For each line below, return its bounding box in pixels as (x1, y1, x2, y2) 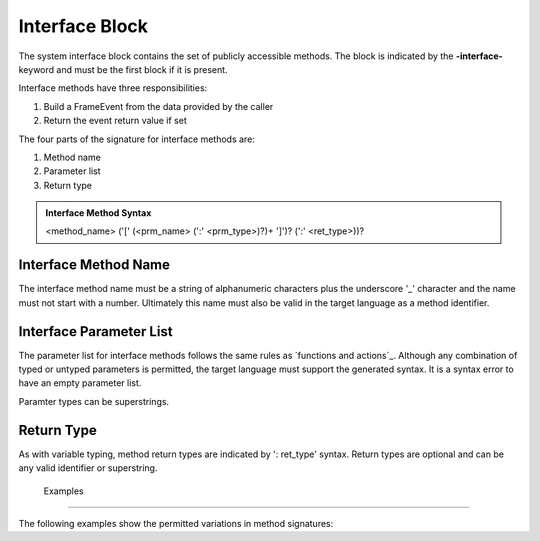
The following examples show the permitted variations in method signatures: (18, 517, 334, 529)
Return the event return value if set (43, 115, 187, 127)
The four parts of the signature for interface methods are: (18, 133, 255, 145)
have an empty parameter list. (18, 377, 142, 389)
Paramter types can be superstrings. (18, 395, 170, 407)
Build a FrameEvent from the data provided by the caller (43, 100, 274, 112)
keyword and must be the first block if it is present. (18, 63, 229, 75)
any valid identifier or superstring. (18, 462, 158, 474)
